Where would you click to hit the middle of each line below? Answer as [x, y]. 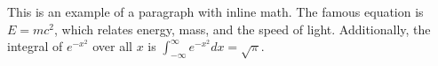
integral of [35, 46]
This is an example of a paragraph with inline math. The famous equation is [215, 11]
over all [112, 46]
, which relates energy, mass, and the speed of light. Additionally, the [243, 29]
